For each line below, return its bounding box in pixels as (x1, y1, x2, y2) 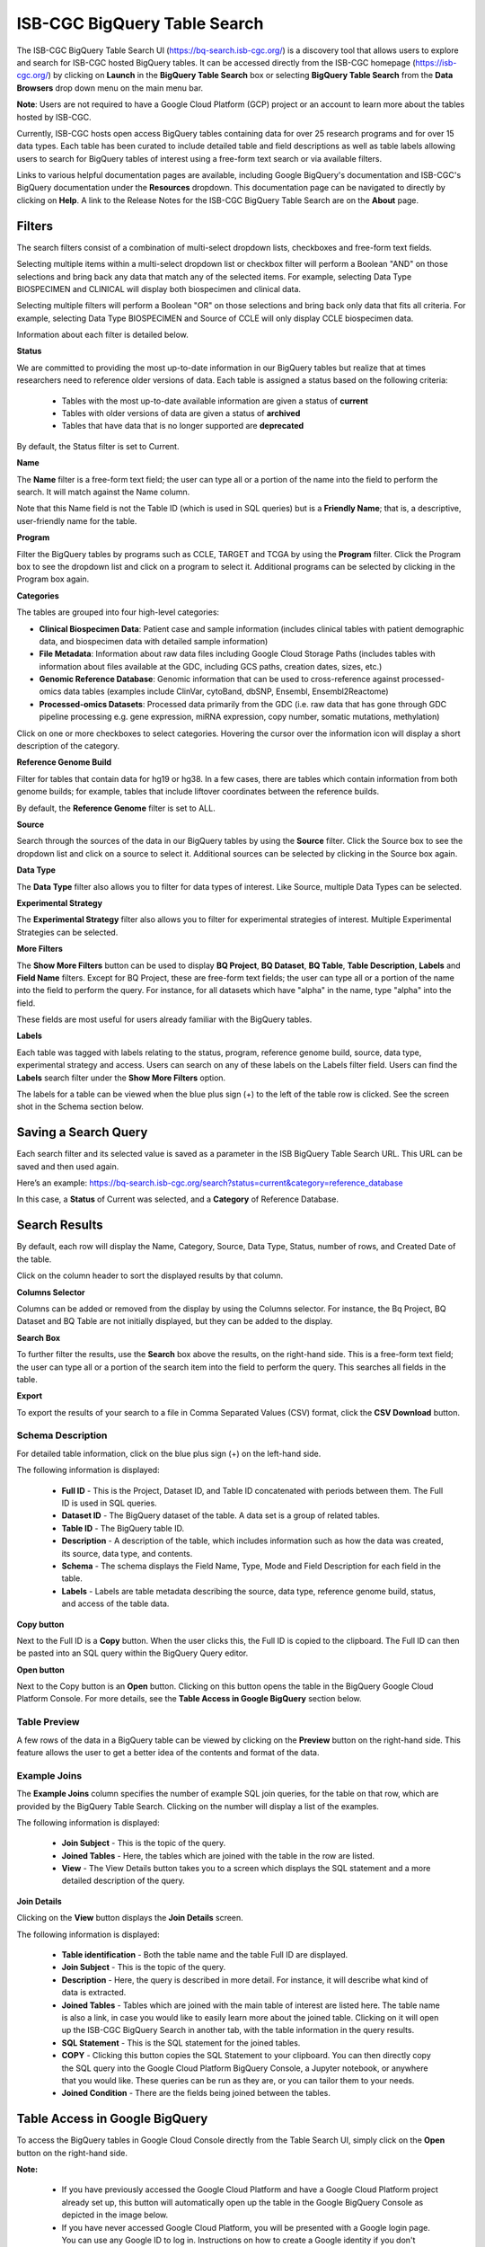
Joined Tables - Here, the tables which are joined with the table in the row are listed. (61, 1850, 375, 1861)
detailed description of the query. (61, 1875, 186, 1887)
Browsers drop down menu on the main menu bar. (16, 82, 204, 93)
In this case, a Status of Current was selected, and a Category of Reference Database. (16, 1194, 339, 1204)
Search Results (16, 1218, 103, 1233)
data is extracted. (61, 1987, 127, 1998)
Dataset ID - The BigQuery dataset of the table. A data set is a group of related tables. (61, 1510, 381, 1521)
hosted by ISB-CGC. (16, 111, 92, 122)
